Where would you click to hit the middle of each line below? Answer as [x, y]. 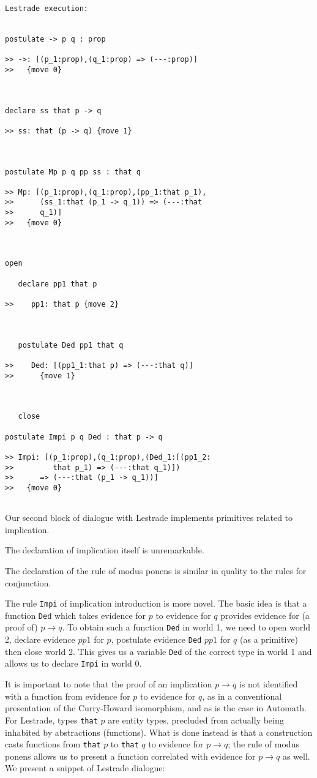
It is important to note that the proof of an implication [109, 684]
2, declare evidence [40, 639]
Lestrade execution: [47, 9]
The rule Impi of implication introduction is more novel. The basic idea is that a [156, 603]
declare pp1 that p [58, 284]
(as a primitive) [269, 639]
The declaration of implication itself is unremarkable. [105, 550]
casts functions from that [53, 744]
